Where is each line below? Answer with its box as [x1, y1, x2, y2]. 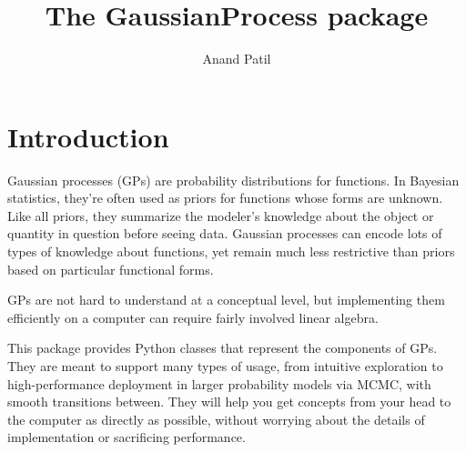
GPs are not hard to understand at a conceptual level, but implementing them [7, 290, 445, 309]
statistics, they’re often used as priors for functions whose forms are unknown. [7, 188, 443, 207]
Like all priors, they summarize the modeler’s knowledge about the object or [7, 206, 434, 225]
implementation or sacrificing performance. [7, 427, 246, 447]
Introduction [7, 117, 169, 155]
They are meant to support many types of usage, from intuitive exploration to [7, 357, 443, 375]
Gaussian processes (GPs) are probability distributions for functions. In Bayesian [7, 170, 460, 189]
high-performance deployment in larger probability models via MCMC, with [7, 374, 431, 393]
